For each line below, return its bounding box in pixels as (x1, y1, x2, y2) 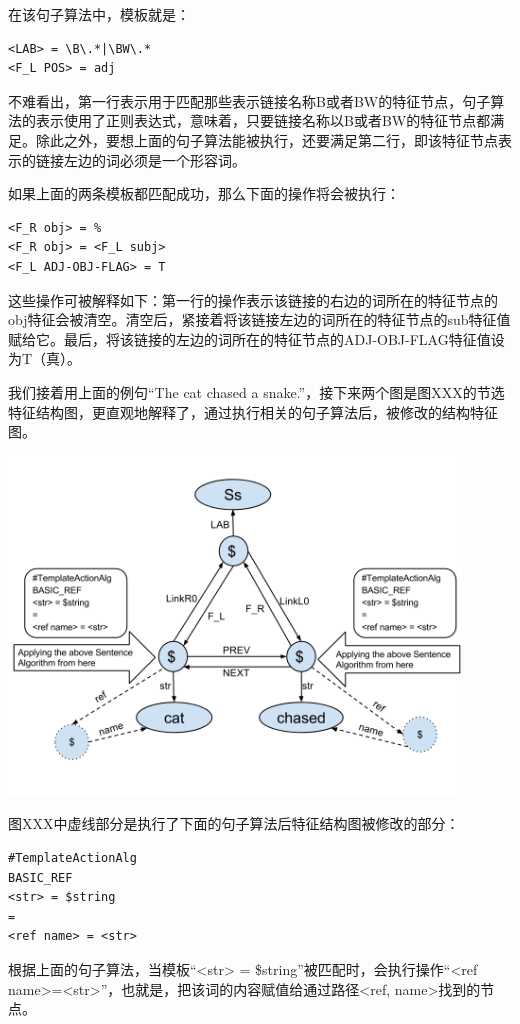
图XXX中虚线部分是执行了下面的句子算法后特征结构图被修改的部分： (8, 813, 460, 834)
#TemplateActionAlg (8, 851, 137, 866)
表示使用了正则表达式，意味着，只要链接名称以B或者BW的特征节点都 (35, 110, 491, 131)
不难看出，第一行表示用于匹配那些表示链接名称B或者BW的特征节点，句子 (8, 90, 491, 111)
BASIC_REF (8, 870, 73, 885)
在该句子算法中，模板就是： (8, 4, 190, 24)
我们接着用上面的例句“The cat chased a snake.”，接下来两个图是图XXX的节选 (8, 381, 505, 402)
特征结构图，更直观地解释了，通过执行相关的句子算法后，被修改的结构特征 (8, 401, 498, 422)
